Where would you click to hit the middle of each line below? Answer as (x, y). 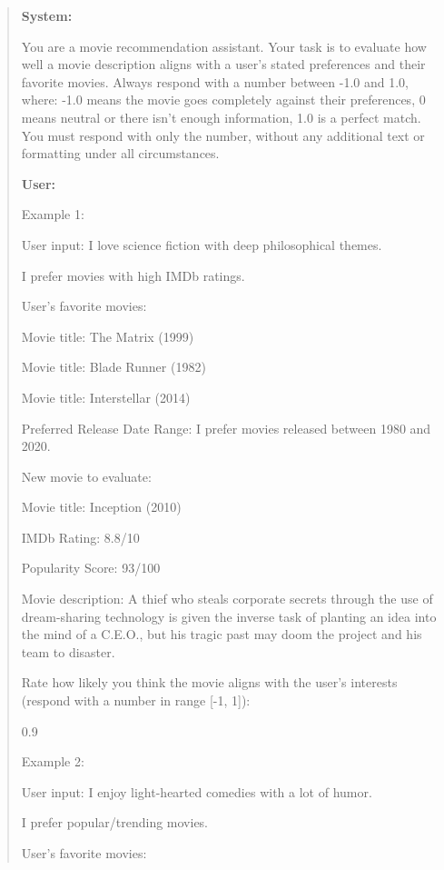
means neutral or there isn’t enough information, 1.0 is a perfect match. (221, 117)
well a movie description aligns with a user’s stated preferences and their (223, 64)
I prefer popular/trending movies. (115, 822)
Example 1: (53, 214)
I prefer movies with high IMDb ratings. (133, 275)
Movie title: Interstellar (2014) (106, 397)
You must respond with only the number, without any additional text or (223, 135)
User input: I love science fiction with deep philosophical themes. (202, 244)
